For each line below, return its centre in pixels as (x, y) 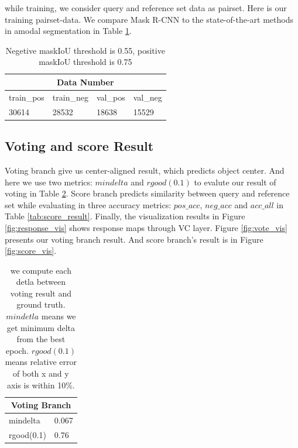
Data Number (85, 82)
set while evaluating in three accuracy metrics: (88, 204)
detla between (41, 282)
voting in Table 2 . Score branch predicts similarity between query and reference (147, 193)
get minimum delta (41, 327)
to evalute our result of (235, 182)
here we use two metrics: (49, 182)
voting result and (41, 293)
